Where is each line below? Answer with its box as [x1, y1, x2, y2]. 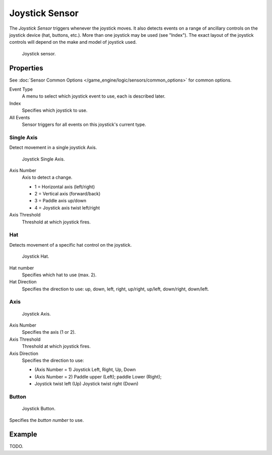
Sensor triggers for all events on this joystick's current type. [22, 121, 146, 127]
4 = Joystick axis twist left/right [34, 204, 100, 211]
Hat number [9, 265, 34, 271]
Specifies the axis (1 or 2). [22, 329, 76, 335]
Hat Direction [9, 279, 37, 285]
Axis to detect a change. [22, 174, 73, 181]
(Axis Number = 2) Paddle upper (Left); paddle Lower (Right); [34, 373, 162, 380]
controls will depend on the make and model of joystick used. [9, 39, 137, 45]
